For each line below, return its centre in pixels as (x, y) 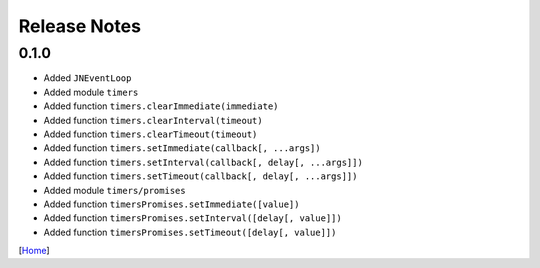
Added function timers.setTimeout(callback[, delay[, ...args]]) (200, 176)
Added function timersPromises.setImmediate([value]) (171, 204)
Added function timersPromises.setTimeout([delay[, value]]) (190, 232)
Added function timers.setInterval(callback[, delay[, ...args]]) (203, 162)
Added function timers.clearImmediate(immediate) (161, 106)
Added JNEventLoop (87, 78)
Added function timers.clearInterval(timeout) (153, 120)
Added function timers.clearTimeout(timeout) (150, 134)
